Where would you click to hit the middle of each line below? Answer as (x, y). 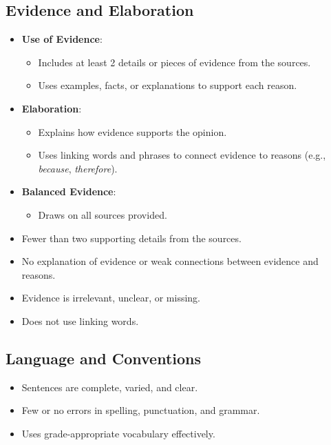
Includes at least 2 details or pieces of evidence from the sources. (174, 62)
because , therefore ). (78, 168)
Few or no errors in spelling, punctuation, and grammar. (141, 410)
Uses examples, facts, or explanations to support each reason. (168, 85)
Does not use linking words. (80, 320)
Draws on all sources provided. (103, 214)
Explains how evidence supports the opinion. (132, 131)
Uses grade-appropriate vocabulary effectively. (118, 433)
